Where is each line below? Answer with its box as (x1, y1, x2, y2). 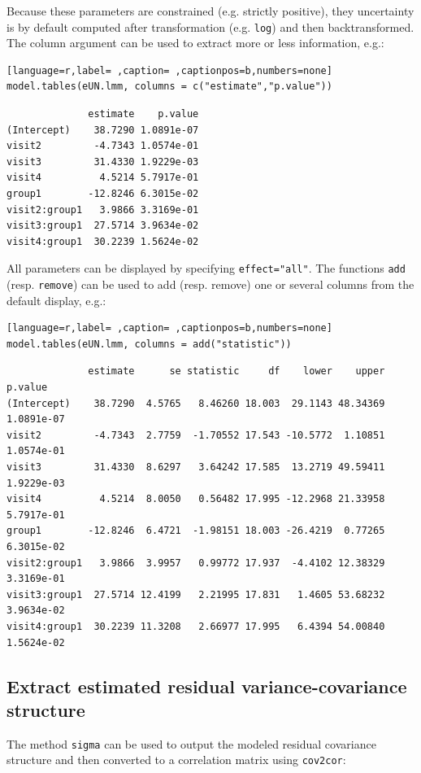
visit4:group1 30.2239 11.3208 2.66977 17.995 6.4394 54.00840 (7, 620, 385, 632)
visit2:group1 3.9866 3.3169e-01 (7, 203, 199, 216)
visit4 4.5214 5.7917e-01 (7, 172, 199, 184)
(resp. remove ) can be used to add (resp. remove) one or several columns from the (7, 276, 414, 293)
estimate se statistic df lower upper (88, 365, 385, 378)
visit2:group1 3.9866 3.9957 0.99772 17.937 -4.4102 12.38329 (7, 557, 385, 569)
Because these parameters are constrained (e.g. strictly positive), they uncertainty (7, 2, 414, 19)
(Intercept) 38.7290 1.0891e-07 (7, 124, 199, 136)
